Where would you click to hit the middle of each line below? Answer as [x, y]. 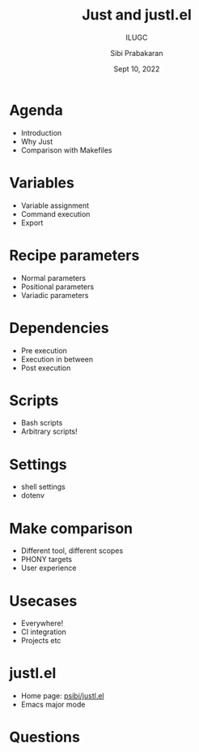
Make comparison [71, 528]
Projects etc [41, 641]
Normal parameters [53, 278]
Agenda [36, 110]
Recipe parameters [74, 255]
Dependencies [59, 328]
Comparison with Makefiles [66, 150]
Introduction [41, 132]
